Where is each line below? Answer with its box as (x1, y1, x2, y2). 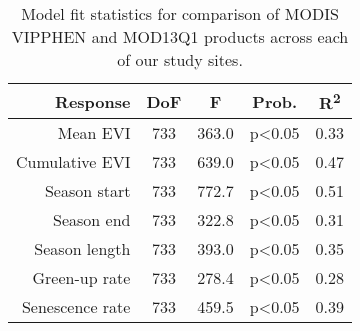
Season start (44, 179, 131, 203)
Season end (53, 208, 131, 232)
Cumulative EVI (16, 150, 131, 174)
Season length (34, 237, 131, 261)
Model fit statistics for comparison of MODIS (21, 2, 339, 25)
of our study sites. (117, 48, 243, 71)
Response (55, 89, 131, 113)
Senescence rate (21, 295, 131, 319)
